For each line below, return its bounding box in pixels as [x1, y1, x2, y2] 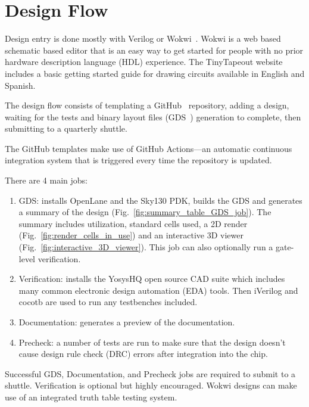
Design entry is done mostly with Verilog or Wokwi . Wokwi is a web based [5, 32, 281, 45]
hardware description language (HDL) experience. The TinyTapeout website [5, 55, 283, 68]
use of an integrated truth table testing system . [5, 390, 177, 403]
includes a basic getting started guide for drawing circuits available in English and [5, 67, 305, 79]
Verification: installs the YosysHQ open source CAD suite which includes [18, 272, 285, 285]
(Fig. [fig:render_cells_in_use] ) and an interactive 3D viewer [18, 229, 244, 241]
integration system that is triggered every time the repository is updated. [5, 154, 272, 166]
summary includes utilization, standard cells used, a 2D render [18, 217, 248, 229]
